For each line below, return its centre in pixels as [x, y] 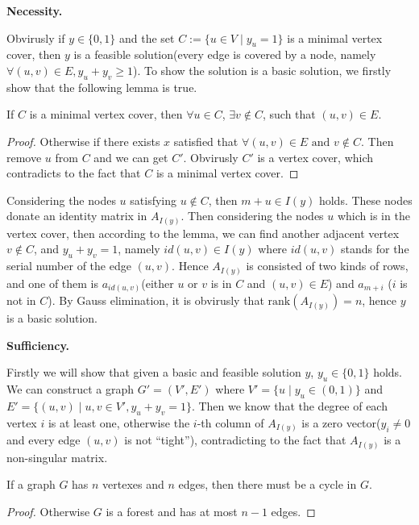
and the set [147, 37]
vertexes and [133, 484]
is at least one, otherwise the [119, 422]
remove [24, 157]
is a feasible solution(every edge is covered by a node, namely [225, 54]
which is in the [373, 216]
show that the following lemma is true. [102, 87]
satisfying [153, 200]
